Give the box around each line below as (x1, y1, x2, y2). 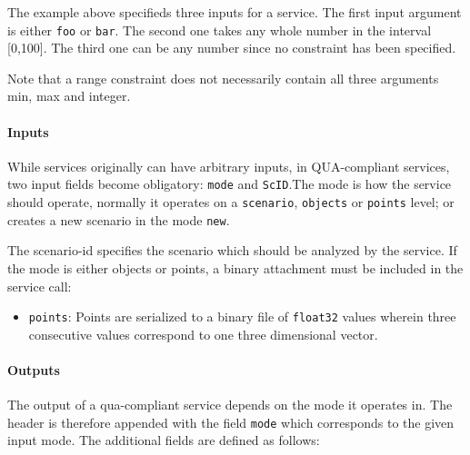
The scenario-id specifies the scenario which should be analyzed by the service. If (7, 241, 457, 260)
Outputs (7, 361, 60, 380)
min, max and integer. (7, 86, 131, 105)
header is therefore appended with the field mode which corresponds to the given (7, 412, 455, 431)
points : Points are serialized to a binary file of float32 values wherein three (28, 307, 456, 326)
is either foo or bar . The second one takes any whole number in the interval (7, 20, 432, 39)
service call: (7, 276, 72, 295)
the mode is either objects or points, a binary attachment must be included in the (7, 258, 464, 277)
